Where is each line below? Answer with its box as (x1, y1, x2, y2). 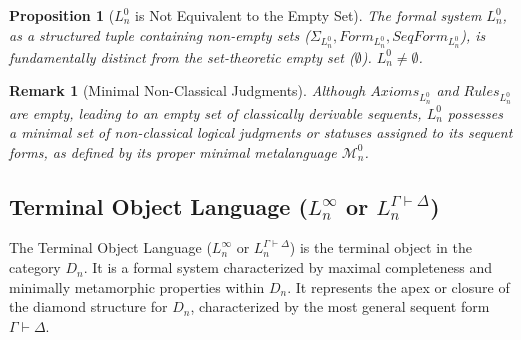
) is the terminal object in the (289, 237, 472, 258)
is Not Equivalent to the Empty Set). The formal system (135, 5, 482, 25)
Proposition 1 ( (9, 5, 115, 25)
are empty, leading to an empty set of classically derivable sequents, (9, 102, 422, 123)
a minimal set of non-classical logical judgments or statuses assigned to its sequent (9, 122, 513, 143)
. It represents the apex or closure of (287, 276, 510, 297)
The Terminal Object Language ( (9, 237, 212, 258)
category (9, 257, 61, 278)
